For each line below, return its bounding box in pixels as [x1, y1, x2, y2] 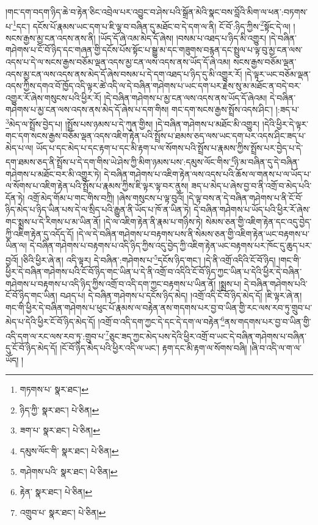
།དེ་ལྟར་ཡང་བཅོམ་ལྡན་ [245, 67, 311, 80]
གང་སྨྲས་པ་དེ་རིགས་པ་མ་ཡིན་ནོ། [5, 215, 101, 228]
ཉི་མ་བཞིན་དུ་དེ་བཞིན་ [234, 155, 300, 168]
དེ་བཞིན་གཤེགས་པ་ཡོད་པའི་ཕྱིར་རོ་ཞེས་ [193, 203, 311, 216]
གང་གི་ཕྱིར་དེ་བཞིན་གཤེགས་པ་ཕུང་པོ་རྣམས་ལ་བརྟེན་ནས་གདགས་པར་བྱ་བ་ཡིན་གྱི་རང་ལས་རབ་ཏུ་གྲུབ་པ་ [5, 301, 313, 313]
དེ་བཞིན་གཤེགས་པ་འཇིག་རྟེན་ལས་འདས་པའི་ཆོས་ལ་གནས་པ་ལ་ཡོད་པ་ [104, 167, 311, 180]
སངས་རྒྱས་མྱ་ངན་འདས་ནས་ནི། [5, 31, 96, 44]
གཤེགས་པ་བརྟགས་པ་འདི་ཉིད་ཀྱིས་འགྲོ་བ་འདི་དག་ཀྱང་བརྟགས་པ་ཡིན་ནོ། [5, 277, 216, 290]
